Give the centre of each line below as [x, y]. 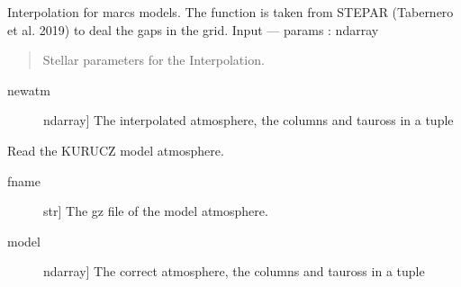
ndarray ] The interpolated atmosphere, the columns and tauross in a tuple [249, 120]
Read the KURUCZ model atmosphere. [116, 150]
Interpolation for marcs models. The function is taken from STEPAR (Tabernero [230, 12]
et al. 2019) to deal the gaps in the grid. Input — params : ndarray [193, 29]
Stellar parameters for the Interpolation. [154, 60]
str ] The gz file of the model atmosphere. [156, 211]
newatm [29, 90]
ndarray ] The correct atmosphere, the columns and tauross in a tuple [234, 271]
